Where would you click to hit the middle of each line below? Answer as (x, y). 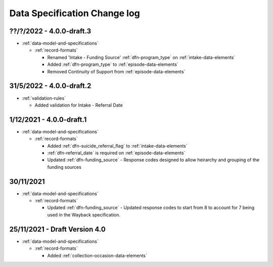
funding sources (64, 167)
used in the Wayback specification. (84, 214)
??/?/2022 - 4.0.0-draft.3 (50, 31)
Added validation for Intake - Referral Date (79, 105)
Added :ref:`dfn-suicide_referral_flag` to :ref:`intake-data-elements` (117, 146)
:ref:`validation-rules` (44, 98)
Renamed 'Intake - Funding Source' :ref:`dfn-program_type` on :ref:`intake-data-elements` (141, 57)
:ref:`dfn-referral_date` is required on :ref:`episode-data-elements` (116, 153)
